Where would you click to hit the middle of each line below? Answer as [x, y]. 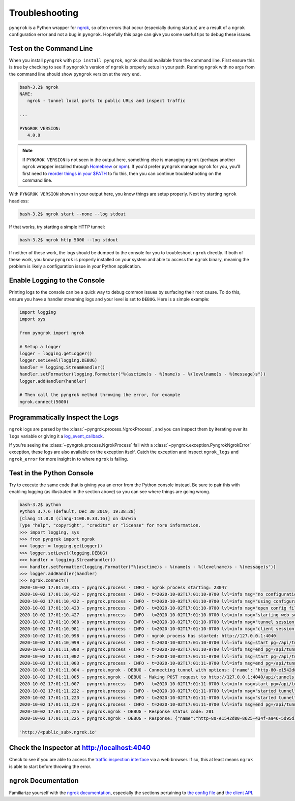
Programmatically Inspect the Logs [64, 417]
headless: [19, 201]
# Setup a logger [40, 347]
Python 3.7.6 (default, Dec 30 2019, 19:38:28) [78, 512]
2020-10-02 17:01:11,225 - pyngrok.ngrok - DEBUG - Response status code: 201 [117, 711]
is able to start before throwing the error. [50, 767]
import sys [32, 319]
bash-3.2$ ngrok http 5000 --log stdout [69, 240]
